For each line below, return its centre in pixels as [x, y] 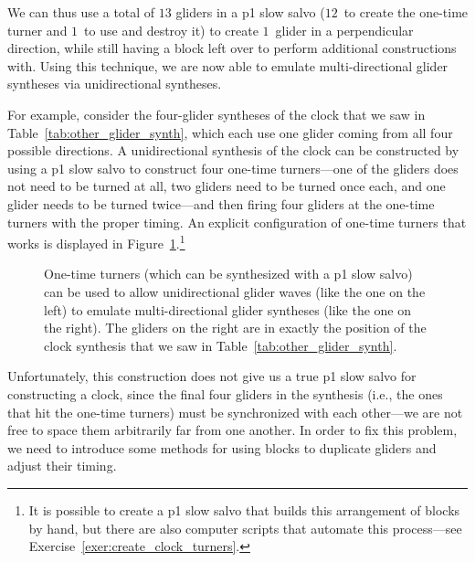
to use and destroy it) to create [171, 30]
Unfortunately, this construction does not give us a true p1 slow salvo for [212, 376]
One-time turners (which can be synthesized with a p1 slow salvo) [228, 274]
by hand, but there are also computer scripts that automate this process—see [245, 528]
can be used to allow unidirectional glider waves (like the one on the [235, 291]
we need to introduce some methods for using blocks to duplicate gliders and [222, 447]
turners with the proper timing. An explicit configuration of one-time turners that [237, 222]
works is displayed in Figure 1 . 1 [96, 242]
